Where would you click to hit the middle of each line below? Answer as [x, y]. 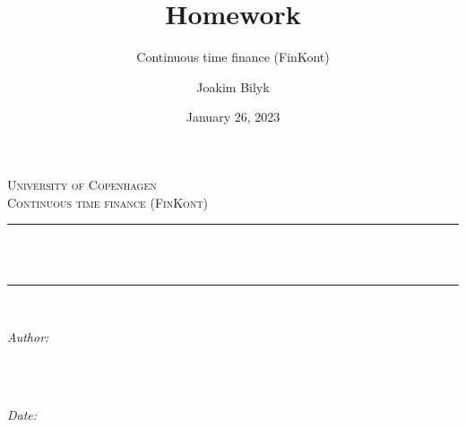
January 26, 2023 [233, 117]
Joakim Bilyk [233, 86]
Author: [28, 336]
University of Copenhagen [82, 184]
